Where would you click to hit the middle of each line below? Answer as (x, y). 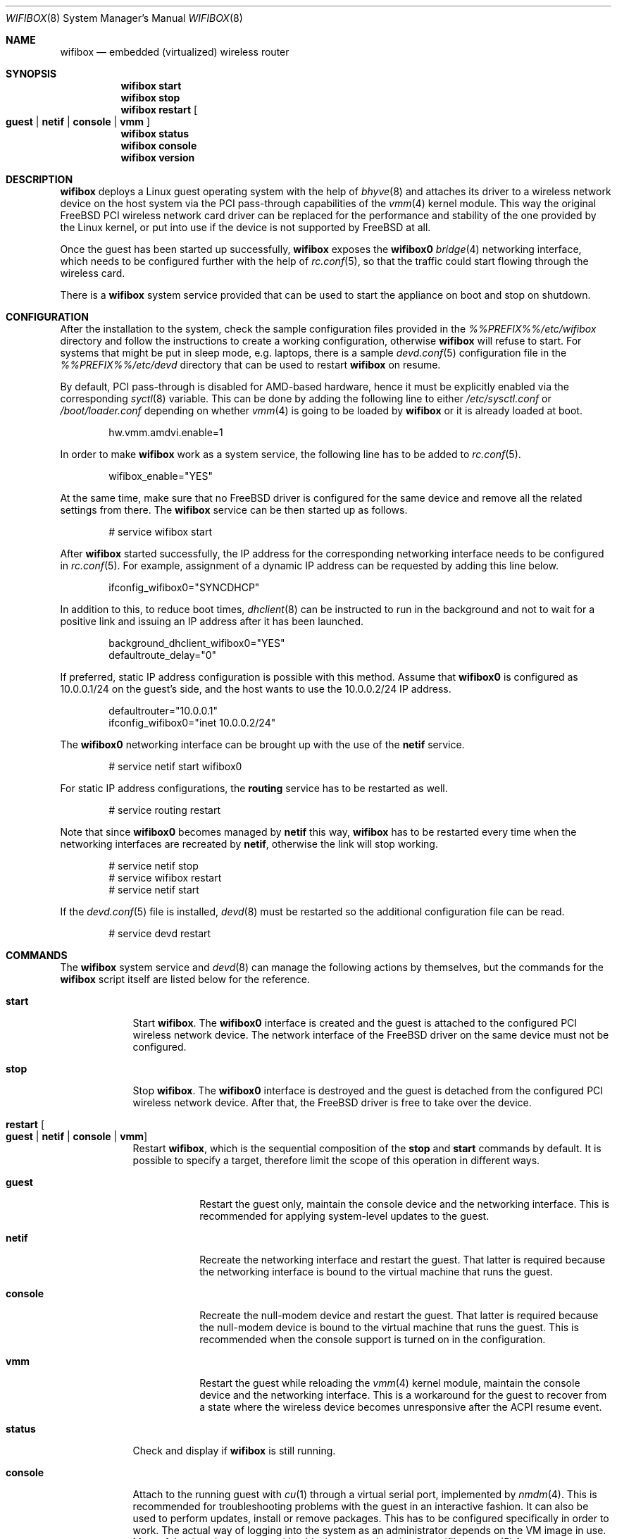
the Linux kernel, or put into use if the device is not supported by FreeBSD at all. (245, 227)
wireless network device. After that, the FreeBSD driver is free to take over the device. (332, 1102)
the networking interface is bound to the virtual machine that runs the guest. (376, 1272)
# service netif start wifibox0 (175, 766)
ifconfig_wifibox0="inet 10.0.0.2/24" (192, 723)
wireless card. (93, 273)
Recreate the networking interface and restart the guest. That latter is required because (403, 1260)
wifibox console (159, 146)
